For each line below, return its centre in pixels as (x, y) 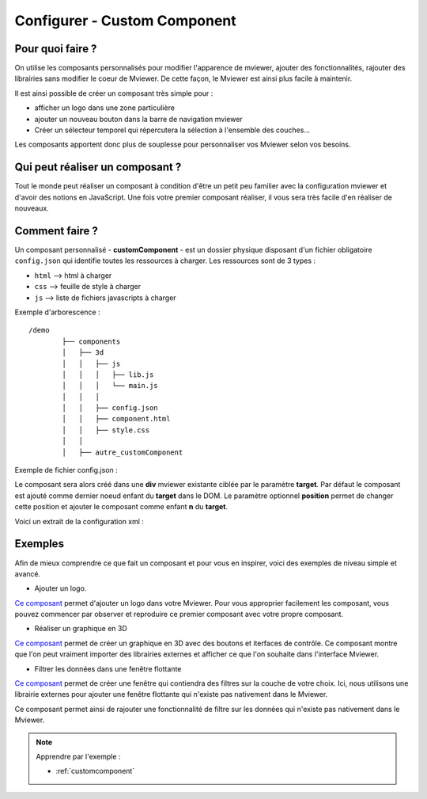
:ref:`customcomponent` (95, 771)
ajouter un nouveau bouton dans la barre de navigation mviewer (138, 119)
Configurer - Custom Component (125, 21)
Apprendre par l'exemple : (78, 756)
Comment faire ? (57, 231)
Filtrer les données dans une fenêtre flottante (108, 668)
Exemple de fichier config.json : (66, 470)
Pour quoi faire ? (56, 49)
